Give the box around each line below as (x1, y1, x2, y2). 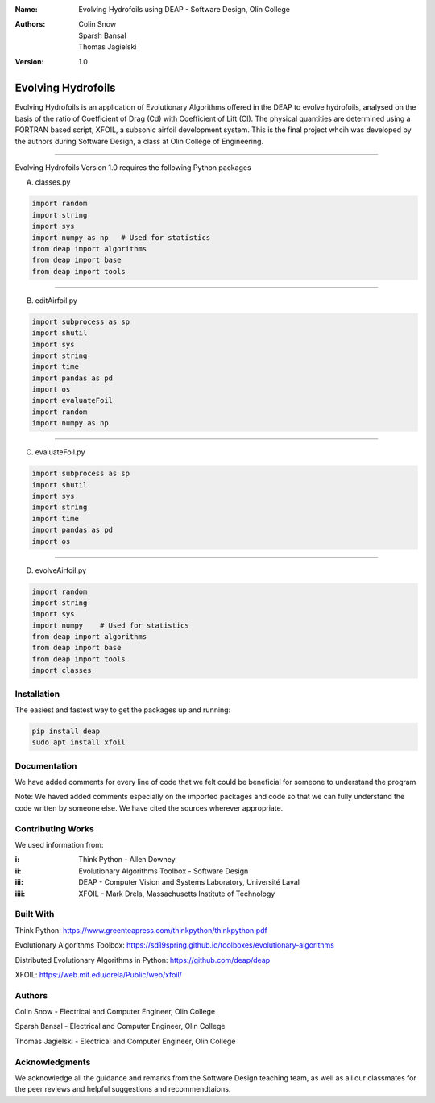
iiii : (14, 889, 26, 898)
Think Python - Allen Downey (78, 855, 176, 865)
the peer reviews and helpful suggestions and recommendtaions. (14, 1084, 231, 1094)
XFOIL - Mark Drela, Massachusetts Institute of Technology (78, 889, 275, 898)
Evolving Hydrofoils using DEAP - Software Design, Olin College (78, 5, 290, 14)
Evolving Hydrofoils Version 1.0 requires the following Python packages (14, 163, 251, 172)
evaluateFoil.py (35, 447, 85, 457)
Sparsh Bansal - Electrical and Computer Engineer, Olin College (14, 1022, 226, 1031)
